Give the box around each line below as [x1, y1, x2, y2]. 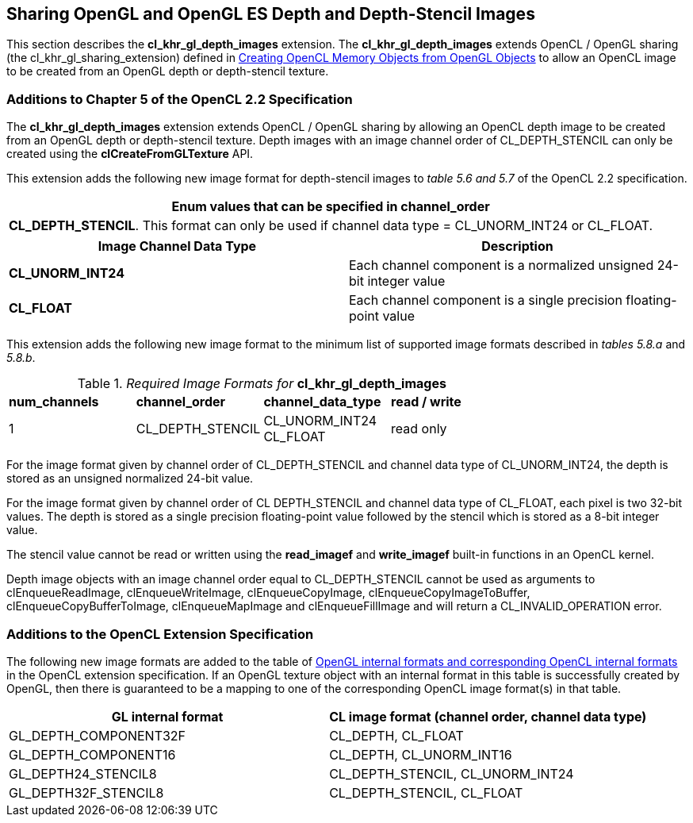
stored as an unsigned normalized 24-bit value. [6, 471, 254, 486]
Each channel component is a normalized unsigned [349, 257, 654, 274]
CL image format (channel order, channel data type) [329, 708, 647, 725]
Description [481, 238, 553, 255]
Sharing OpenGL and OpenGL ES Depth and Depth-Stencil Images [6, 4, 535, 24]
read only [391, 421, 447, 437]
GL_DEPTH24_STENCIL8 [9, 765, 157, 782]
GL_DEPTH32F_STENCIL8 [9, 784, 164, 801]
